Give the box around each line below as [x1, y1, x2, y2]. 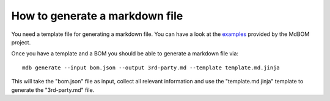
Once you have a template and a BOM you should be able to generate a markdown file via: [11, 50, 238, 57]
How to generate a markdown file [11, 9, 183, 23]
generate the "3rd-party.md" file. [11, 86, 95, 94]
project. [11, 38, 31, 46]
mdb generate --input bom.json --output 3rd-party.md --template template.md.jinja [22, 64, 280, 71]
